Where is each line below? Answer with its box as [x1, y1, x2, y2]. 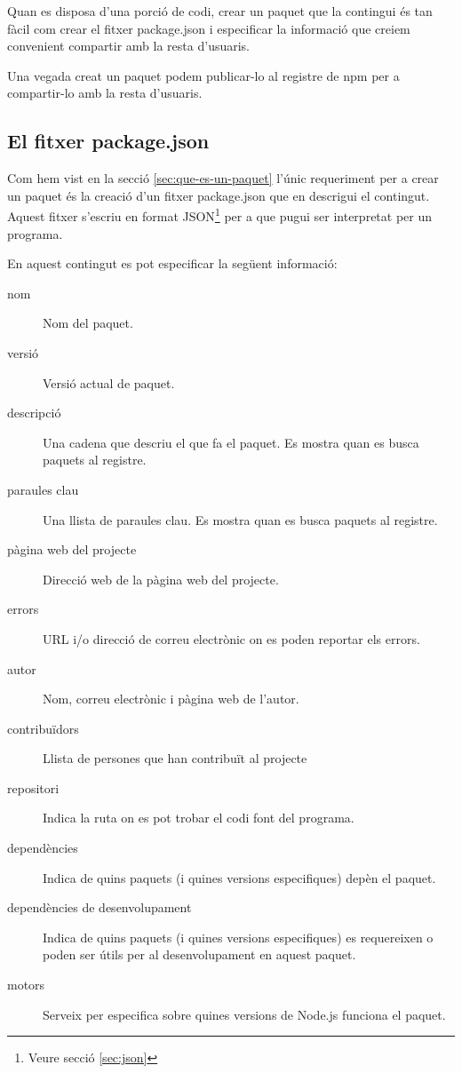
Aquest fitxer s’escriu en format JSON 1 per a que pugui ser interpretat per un [7, 204, 433, 226]
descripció [7, 403, 61, 422]
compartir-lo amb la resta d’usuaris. [7, 83, 203, 102]
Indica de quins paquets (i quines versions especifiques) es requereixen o [43, 927, 434, 946]
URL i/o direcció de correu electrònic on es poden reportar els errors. [43, 629, 420, 648]
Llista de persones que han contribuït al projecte [43, 749, 307, 767]
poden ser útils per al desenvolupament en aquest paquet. [43, 945, 356, 964]
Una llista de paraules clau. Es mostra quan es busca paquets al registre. [43, 510, 438, 529]
